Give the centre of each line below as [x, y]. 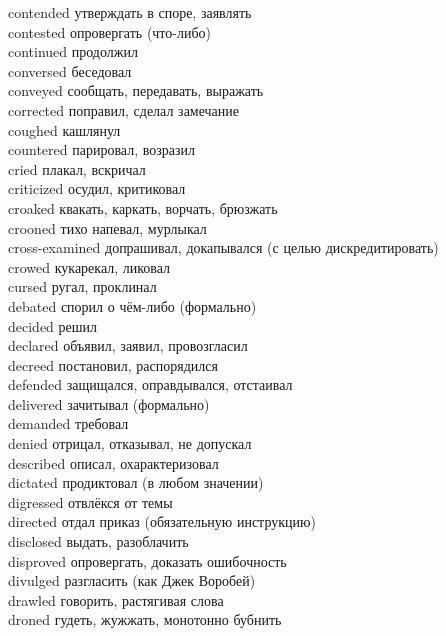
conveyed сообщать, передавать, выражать [136, 90]
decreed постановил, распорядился [113, 364]
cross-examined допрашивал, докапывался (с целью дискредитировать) [223, 247]
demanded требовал [68, 423]
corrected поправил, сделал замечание [124, 109]
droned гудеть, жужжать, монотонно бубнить [145, 619]
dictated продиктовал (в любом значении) [136, 482]
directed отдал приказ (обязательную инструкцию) [162, 521]
